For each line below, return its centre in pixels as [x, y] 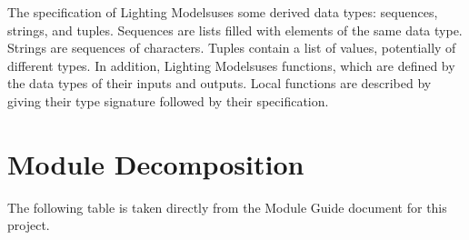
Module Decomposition [156, 163]
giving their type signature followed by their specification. [168, 100]
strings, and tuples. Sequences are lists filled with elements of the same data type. [235, 30]
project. [29, 225]
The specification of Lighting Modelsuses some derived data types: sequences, [223, 12]
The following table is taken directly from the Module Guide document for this [227, 207]
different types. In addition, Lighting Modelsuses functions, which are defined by [231, 65]
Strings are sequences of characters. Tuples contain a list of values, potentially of [232, 48]
